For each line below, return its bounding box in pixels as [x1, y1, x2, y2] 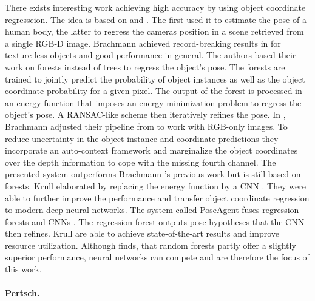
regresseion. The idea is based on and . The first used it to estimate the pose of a [5, 13, 307, 25]
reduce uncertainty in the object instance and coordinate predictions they [5, 132, 279, 144]
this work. [5, 263, 42, 276]
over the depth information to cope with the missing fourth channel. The [5, 155, 276, 168]
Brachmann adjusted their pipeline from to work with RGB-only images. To [5, 120, 288, 132]
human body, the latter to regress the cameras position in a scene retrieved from [5, 25, 304, 38]
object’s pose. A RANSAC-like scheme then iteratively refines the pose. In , [5, 108, 286, 121]
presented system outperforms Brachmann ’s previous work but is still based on [5, 167, 301, 180]
